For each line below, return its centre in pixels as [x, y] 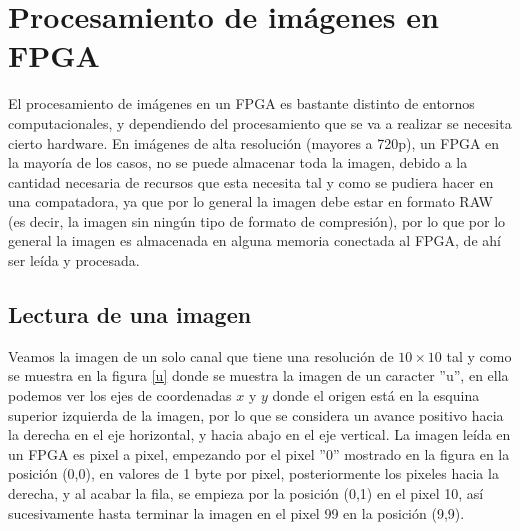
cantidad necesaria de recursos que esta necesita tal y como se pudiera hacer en [251, 181]
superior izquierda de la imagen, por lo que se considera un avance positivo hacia [256, 414]
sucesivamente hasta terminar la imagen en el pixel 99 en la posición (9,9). [236, 512]
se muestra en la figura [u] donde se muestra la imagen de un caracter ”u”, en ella [258, 375]
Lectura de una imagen [130, 314]
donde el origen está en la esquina [376, 395]
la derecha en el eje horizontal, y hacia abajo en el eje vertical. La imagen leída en [259, 434]
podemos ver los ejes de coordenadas [120, 395]
